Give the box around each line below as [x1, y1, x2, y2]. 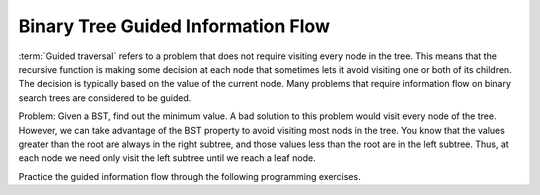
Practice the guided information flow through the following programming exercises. [18, 170, 361, 182]
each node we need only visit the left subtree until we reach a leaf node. [18, 152, 316, 164]
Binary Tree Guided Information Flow [18, 15, 330, 37]
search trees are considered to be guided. [18, 91, 192, 104]
